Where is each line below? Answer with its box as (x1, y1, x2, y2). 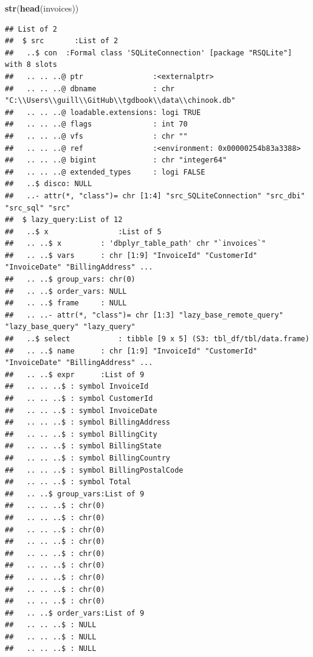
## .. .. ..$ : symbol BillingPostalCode (5, 465, 184, 474)
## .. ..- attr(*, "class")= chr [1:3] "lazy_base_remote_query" (5, 310, 284, 319)
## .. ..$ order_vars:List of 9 (5, 608, 145, 617)
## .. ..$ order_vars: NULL (5, 287, 127, 296)
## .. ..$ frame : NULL (5, 299, 127, 308)
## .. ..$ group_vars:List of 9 (5, 489, 145, 498)
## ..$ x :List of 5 (5, 227, 162, 236)
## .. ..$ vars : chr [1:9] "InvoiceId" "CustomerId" (5, 251, 258, 260)
